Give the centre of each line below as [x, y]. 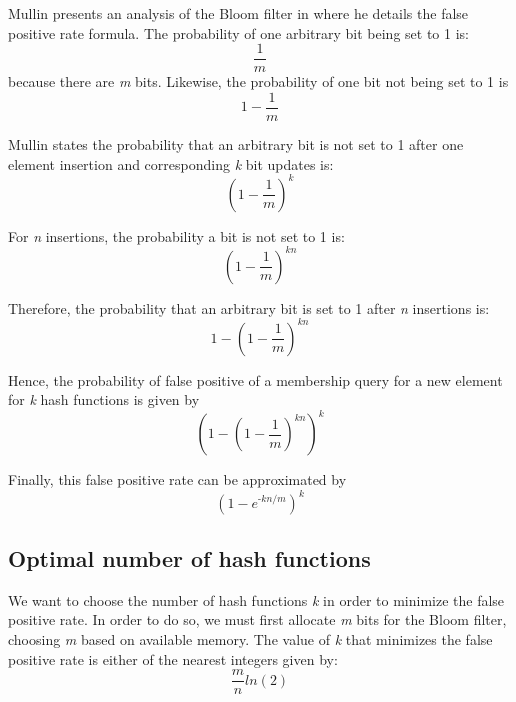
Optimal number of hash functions [189, 557]
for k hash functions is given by [104, 399]
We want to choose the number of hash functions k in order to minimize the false [256, 599]
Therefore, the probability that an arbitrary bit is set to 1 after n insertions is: [249, 307]
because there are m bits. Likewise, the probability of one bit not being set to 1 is [258, 81]
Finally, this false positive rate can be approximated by [177, 479]
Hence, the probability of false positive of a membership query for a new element [255, 379]
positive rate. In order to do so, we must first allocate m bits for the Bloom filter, [257, 619]
